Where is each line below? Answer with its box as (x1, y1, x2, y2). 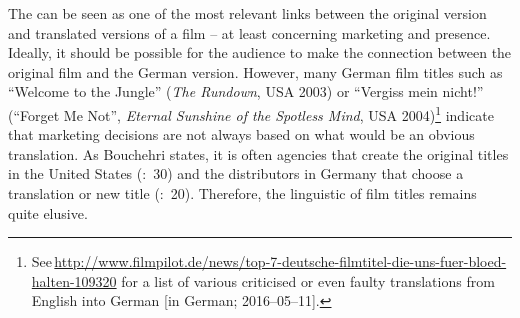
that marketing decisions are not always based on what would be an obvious (8, 124, 475, 145)
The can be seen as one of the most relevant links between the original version (8, 3, 487, 23)
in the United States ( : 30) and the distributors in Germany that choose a (8, 163, 464, 184)
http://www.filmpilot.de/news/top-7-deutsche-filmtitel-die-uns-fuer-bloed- (54, 251, 507, 272)
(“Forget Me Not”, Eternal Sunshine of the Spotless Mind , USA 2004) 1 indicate (8, 101, 494, 125)
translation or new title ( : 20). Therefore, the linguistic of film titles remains (8, 183, 477, 203)
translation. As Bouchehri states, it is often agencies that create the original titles (8, 143, 509, 164)
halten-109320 (31, 270, 117, 291)
